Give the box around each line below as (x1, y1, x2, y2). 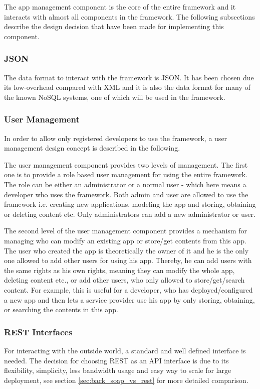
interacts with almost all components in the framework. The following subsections (4, 11, 255, 22)
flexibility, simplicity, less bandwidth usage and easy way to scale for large (4, 365, 231, 375)
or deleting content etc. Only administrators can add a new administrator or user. (4, 208, 255, 219)
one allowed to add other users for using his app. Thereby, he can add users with (4, 255, 252, 266)
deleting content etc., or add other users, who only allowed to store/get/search (4, 275, 245, 285)
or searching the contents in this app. (4, 304, 118, 315)
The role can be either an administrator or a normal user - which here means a (4, 179, 246, 189)
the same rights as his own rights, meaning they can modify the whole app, (4, 265, 235, 275)
